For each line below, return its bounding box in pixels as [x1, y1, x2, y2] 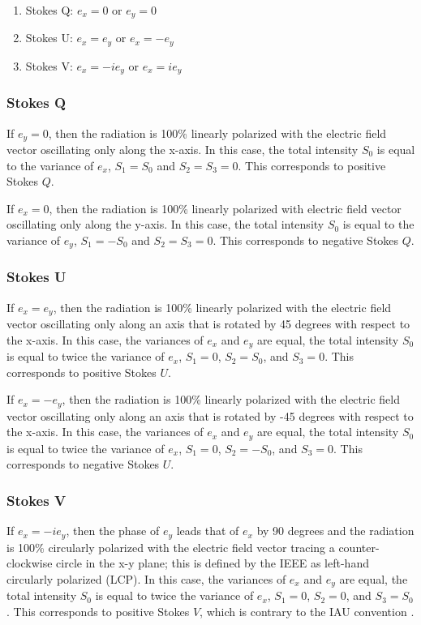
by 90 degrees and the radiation [256, 522, 415, 539]
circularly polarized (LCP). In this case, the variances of [6, 570, 286, 587]
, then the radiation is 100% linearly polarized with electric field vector [49, 199, 402, 216]
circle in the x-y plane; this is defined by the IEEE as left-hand [56, 554, 369, 571]
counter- [338, 538, 380, 555]
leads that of [176, 522, 239, 539]
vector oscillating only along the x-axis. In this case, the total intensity [6, 141, 359, 158]
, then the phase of [66, 522, 160, 539]
